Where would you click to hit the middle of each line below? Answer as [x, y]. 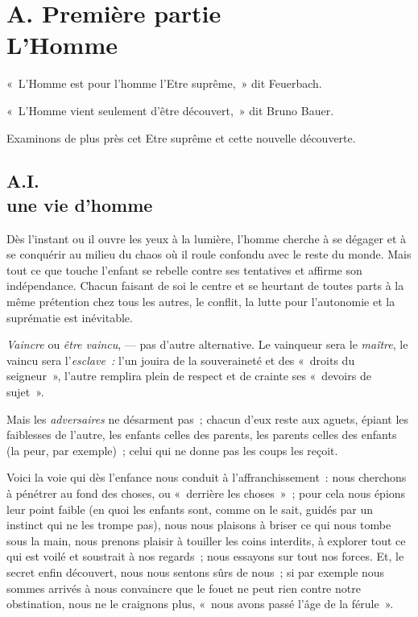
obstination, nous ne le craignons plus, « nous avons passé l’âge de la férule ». [200, 604]
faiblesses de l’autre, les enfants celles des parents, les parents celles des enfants [202, 435]
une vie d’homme [80, 204]
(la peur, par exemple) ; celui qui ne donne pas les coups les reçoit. [172, 450]
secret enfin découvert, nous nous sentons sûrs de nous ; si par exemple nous [196, 571]
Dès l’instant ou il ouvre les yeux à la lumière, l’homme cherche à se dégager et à [207, 238]
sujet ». [25, 392]
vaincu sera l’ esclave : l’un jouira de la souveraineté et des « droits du [181, 360]
